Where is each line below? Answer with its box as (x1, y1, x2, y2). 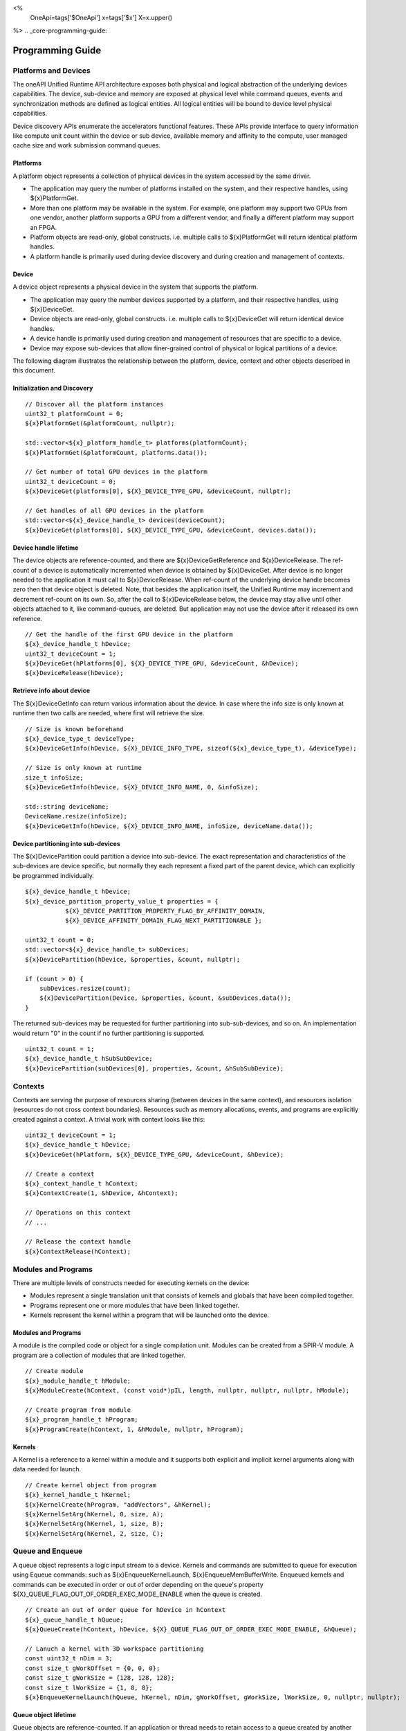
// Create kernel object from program (25, 1481, 157, 1489)
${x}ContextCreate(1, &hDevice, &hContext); (25, 1190, 179, 1197)
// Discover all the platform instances (25, 400, 164, 408)
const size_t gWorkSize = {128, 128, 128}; (25, 1674, 175, 1682)
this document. (12, 366, 56, 375)
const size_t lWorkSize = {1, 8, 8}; (25, 1683, 154, 1692)
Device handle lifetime (12, 544, 79, 552)
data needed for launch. (12, 1465, 82, 1473)
